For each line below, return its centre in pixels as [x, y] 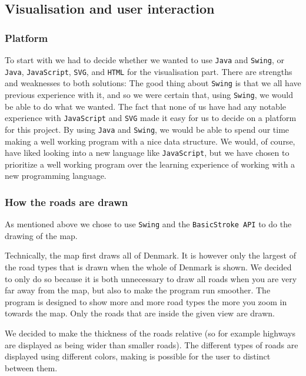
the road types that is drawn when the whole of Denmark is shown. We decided [148, 267]
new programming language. [56, 176]
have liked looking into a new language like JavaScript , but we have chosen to [147, 153]
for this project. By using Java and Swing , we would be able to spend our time [147, 129]
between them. [31, 367]
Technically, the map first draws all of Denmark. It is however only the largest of [150, 255]
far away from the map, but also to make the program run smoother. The [138, 290]
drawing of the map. [41, 235]
